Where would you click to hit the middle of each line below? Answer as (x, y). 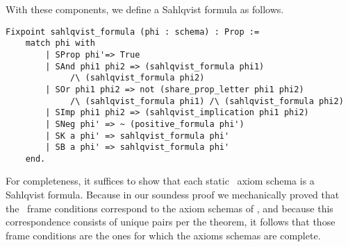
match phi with (60, 43)
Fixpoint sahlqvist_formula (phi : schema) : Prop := (133, 32)
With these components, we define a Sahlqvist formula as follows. (145, 9)
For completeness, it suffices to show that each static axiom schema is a (160, 181)
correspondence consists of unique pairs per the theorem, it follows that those (171, 222)
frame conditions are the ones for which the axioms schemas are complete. (163, 235)
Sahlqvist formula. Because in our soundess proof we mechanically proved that (173, 195)
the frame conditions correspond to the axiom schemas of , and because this (169, 208)
